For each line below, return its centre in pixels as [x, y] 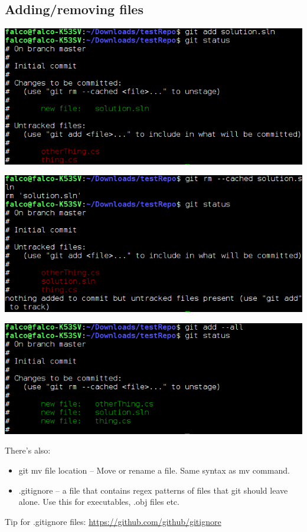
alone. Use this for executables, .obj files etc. [99, 502]
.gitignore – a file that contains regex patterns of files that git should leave [153, 490]
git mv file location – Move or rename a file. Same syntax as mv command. [154, 470]
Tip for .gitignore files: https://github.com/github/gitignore [113, 521]
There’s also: [28, 450]
